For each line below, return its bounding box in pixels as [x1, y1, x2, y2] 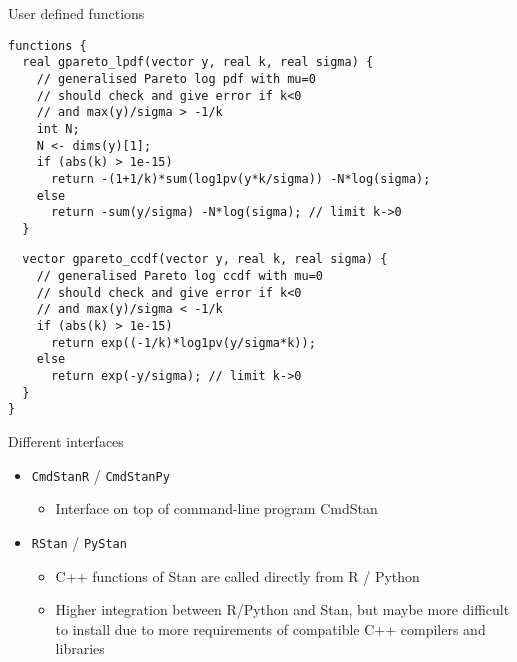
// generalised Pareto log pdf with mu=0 [36, 71, 316, 86]
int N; [36, 121, 80, 136]
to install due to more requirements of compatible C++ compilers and [55, 618, 486, 639]
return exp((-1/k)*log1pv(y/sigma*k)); [50, 335, 316, 350]
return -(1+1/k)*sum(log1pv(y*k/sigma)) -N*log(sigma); [50, 171, 431, 186]
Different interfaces [8, 431, 124, 452]
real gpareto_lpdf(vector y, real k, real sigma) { [22, 55, 374, 70]
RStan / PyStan [31, 531, 127, 552]
